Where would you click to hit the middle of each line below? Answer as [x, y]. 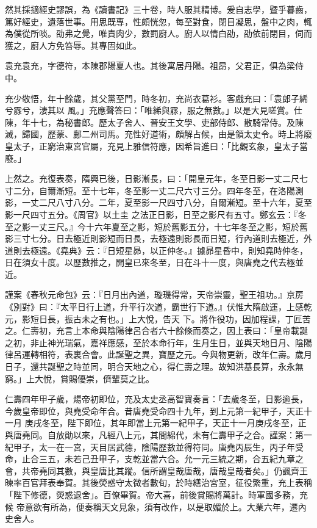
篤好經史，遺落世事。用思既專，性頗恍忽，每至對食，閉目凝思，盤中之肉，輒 [158, 21]
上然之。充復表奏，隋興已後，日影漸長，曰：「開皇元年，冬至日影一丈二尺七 [156, 179]
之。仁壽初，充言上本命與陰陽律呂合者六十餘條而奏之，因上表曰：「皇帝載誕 [156, 331]
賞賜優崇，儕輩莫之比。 [107, 378]
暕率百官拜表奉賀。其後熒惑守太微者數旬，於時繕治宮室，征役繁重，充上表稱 [158, 483]
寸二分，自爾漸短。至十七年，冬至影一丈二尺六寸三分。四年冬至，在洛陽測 [154, 190]
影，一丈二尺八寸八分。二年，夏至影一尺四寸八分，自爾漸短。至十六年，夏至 [158, 202]
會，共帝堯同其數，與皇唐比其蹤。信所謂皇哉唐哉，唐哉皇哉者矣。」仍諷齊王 [156, 470]
